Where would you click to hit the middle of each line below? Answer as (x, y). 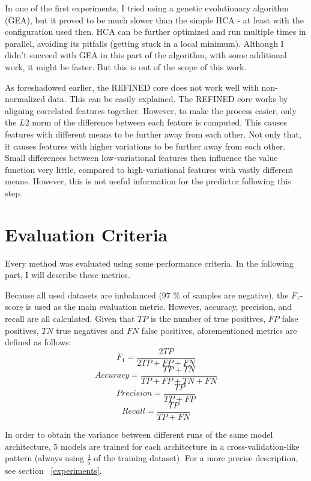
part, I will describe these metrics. (68, 275)
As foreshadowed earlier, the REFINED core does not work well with (132, 87)
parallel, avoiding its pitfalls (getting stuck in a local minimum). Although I (144, 43)
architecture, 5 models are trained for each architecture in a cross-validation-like (152, 446)
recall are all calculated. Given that (70, 318)
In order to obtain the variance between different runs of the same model (139, 434)
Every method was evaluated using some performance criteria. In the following (149, 263)
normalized (25, 99)
